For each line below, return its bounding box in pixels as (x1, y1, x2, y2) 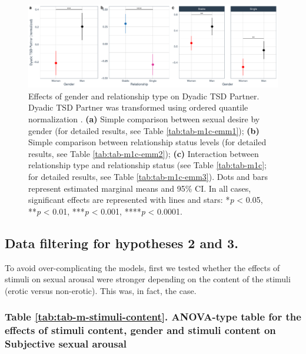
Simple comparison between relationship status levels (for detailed (28, 136, 267, 148)
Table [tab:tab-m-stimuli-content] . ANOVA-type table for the (5, 309, 301, 324)
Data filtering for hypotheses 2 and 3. (5, 233, 238, 252)
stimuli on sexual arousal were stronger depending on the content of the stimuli (5, 273, 291, 285)
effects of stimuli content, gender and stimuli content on (5, 323, 276, 338)
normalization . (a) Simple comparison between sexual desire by (28, 112, 260, 125)
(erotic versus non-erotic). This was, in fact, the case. (5, 284, 197, 296)
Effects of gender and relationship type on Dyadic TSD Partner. (28, 89, 260, 102)
